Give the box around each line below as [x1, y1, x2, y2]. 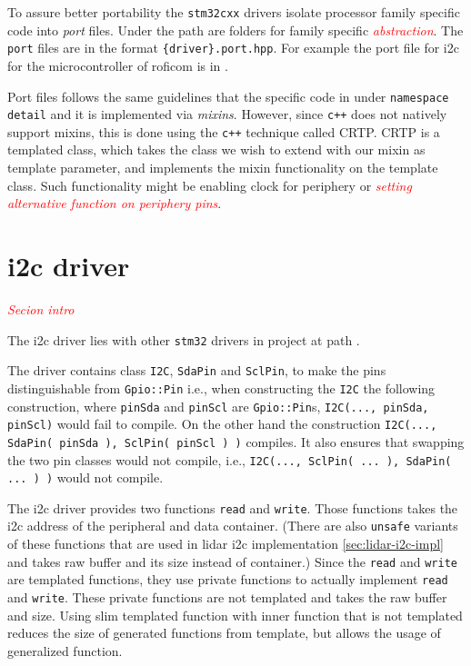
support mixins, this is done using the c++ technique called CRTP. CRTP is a [7, 122, 440, 141]
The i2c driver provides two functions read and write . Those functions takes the [7, 498, 458, 517]
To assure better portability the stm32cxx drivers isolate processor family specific [7, 3, 460, 21]
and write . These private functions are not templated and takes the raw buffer [7, 588, 447, 607]
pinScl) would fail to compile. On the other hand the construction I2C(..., [7, 414, 437, 433]
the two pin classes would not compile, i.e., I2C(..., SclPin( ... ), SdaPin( [7, 450, 452, 469]
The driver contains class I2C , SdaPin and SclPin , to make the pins [7, 361, 386, 380]
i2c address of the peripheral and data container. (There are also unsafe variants [7, 516, 458, 535]
